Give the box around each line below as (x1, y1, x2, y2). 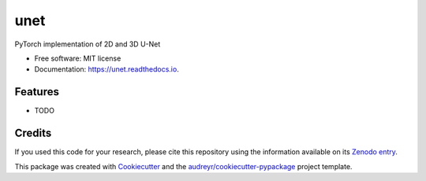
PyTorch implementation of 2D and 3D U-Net (14, 39, 161, 49)
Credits (14, 127, 52, 140)
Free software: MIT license (34, 54, 121, 63)
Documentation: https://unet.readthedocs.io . (34, 65, 179, 74)
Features (14, 85, 59, 98)
